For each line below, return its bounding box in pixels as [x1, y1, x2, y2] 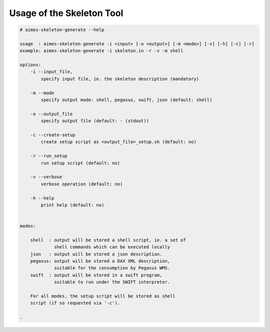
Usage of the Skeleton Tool [9, 8, 123, 19]
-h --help [30, 195, 54, 201]
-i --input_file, [30, 69, 73, 75]
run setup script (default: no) [40, 160, 120, 166]
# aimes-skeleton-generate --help [19, 27, 104, 33]
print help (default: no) [40, 202, 104, 208]
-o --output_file [30, 111, 73, 117]
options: [19, 62, 41, 68]
